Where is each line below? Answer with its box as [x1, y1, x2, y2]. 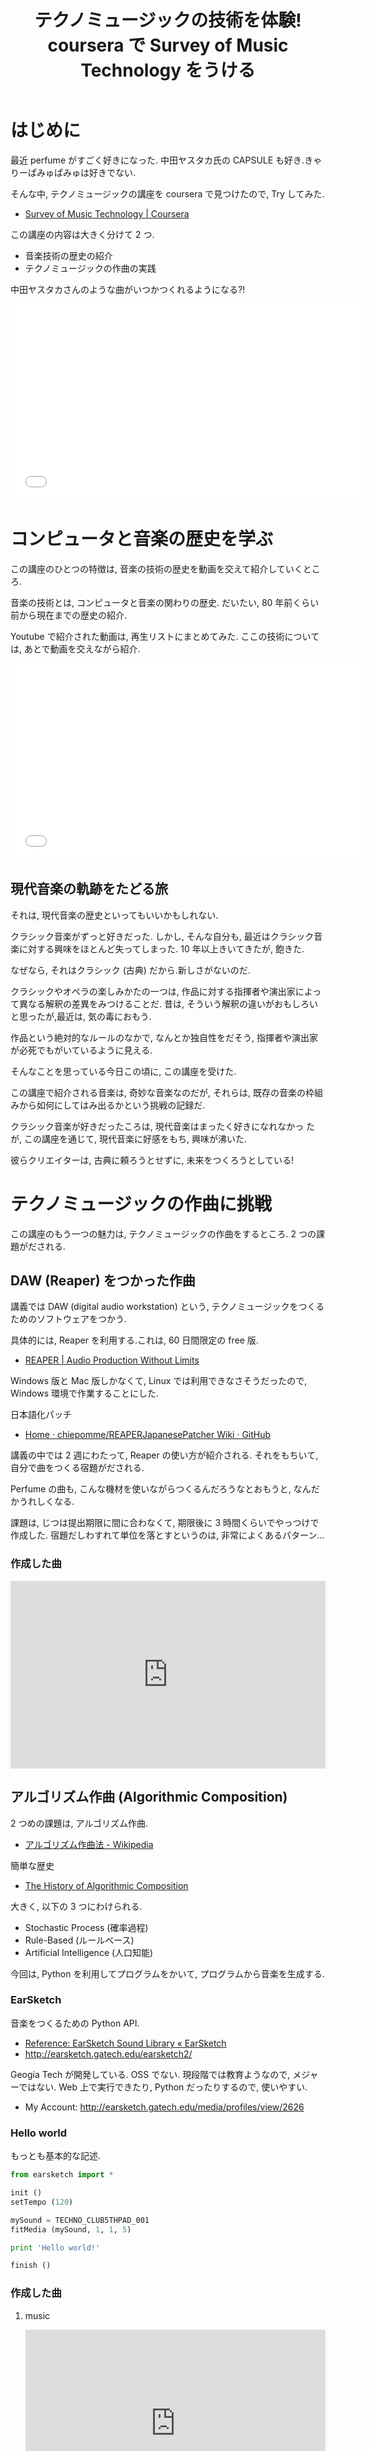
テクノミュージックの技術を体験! [34, 9, 302, 32]
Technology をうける [80, 59, 256, 82]
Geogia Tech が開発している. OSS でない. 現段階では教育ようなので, [10, 2068, 291, 2080]
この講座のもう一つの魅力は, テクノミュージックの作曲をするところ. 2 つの [10, 1227, 317, 1240]
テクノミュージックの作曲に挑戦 [10, 1192, 272, 1215]
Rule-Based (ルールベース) [24, 1934, 135, 1946]
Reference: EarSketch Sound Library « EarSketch [24, 2037, 227, 2049]
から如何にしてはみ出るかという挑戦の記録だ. [18, 1099, 206, 1111]
